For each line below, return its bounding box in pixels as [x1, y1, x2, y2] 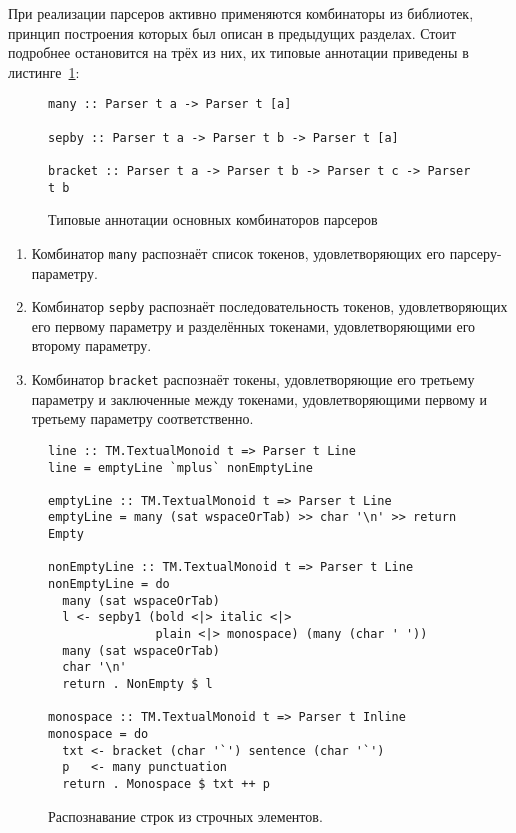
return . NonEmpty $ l [62, 677, 213, 692]
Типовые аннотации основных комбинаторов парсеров [48, 209, 378, 230]
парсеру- [449, 242, 502, 263]
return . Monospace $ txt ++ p [62, 776, 270, 791]
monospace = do [48, 727, 149, 741]
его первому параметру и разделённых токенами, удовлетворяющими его [31, 315, 476, 336]
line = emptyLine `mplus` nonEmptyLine [48, 460, 313, 475]
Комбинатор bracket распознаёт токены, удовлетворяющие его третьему [31, 369, 475, 389]
